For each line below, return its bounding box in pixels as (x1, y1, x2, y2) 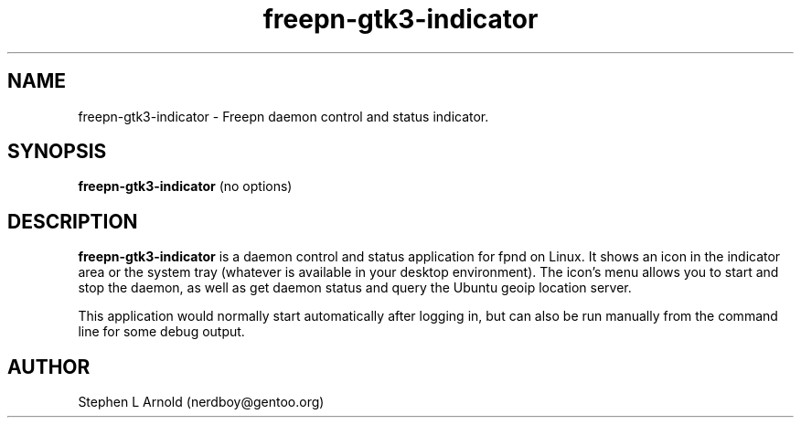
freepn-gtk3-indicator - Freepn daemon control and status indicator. (78, 108, 489, 124)
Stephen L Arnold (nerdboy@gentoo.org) (78, 394, 325, 410)
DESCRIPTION (7, 209, 138, 233)
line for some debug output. (78, 324, 245, 340)
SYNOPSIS (7, 140, 107, 164)
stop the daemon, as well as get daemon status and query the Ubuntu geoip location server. (78, 280, 632, 296)
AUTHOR (7, 355, 91, 378)
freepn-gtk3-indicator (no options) (78, 178, 293, 195)
